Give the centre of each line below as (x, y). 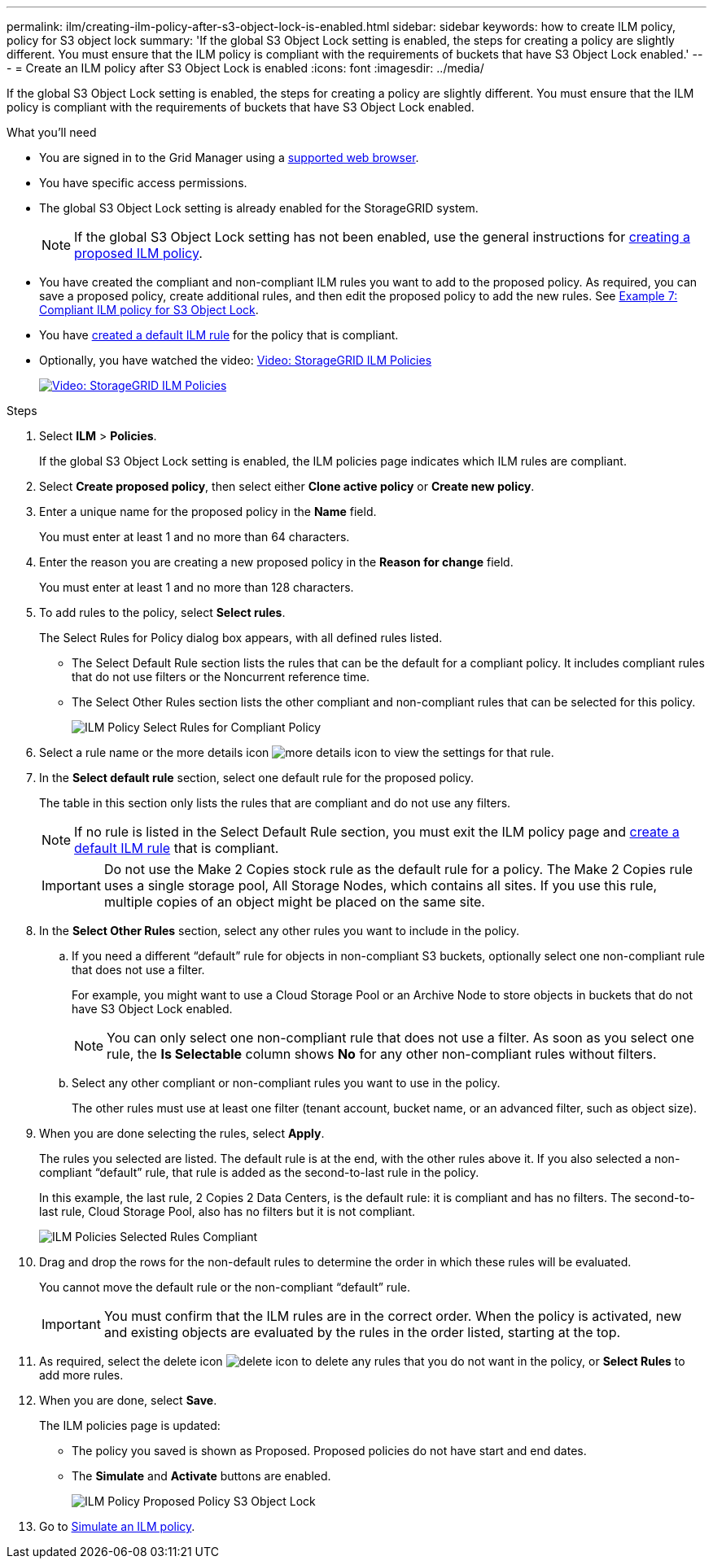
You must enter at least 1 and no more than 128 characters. (197, 587)
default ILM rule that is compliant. (177, 848)
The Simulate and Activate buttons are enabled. (201, 1476)
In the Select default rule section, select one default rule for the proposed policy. (257, 778)
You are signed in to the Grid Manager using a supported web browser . (229, 157)
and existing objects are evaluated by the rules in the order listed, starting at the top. (362, 1332)
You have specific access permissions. (143, 183)
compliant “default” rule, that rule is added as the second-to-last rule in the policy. (259, 1172)
